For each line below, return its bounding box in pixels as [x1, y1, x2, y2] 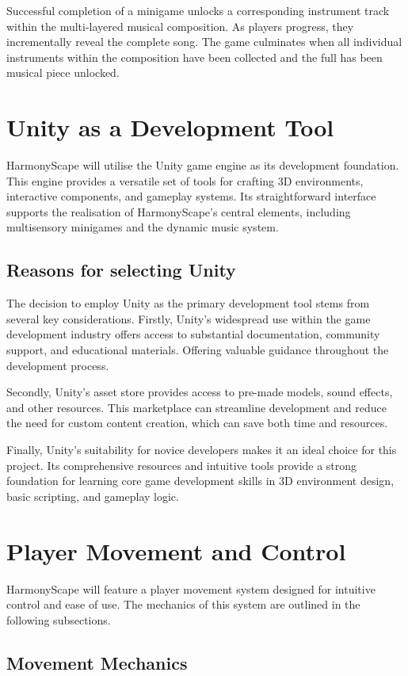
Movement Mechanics [6, 650, 188, 674]
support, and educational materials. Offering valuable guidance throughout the [6, 342, 389, 358]
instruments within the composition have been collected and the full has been [6, 48, 383, 65]
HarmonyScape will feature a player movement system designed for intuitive [6, 580, 376, 597]
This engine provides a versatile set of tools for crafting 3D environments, [6, 172, 364, 189]
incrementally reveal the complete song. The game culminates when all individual [6, 33, 402, 50]
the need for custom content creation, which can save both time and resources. [6, 414, 388, 431]
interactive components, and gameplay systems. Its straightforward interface [6, 188, 376, 204]
